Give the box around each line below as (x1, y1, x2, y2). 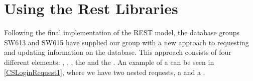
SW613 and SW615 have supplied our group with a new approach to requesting (4, 37, 249, 47)
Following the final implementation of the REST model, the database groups (4, 27, 240, 38)
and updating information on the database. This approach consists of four (4, 47, 231, 57)
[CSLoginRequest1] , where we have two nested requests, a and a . (4, 66, 205, 77)
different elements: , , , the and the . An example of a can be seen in (4, 56, 214, 67)
